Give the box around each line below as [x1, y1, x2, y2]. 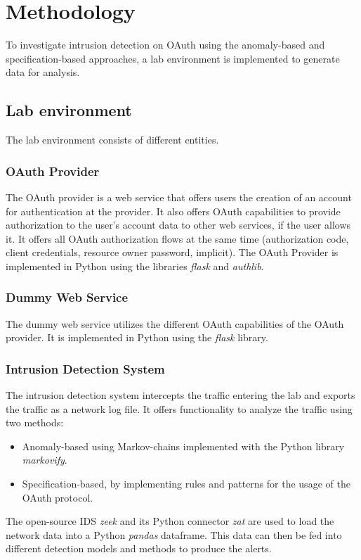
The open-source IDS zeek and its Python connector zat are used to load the [6, 514, 334, 528]
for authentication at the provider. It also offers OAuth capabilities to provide [6, 203, 341, 218]
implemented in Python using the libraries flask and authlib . [6, 258, 264, 273]
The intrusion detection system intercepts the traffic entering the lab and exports [6, 388, 355, 402]
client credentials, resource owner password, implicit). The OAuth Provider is [6, 245, 339, 260]
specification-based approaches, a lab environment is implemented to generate [6, 51, 340, 65]
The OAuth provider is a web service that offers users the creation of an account [6, 189, 352, 204]
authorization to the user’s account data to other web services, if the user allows [6, 217, 351, 232]
